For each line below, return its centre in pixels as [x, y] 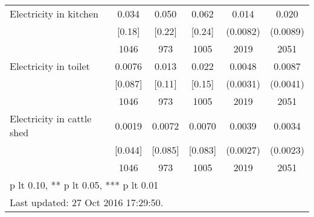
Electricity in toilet [50, 66]
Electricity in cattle [51, 118]
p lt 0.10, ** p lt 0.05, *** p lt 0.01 [84, 185]
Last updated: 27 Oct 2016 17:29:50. [87, 202]
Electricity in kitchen [54, 14]
